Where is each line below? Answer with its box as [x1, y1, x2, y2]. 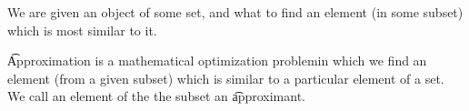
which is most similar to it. [7, 20, 157, 39]
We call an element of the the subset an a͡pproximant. [7, 86, 306, 106]
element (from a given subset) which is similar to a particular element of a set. [7, 68, 444, 87]
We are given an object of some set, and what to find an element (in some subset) [7, 3, 464, 21]
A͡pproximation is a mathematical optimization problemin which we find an [7, 51, 427, 70]
